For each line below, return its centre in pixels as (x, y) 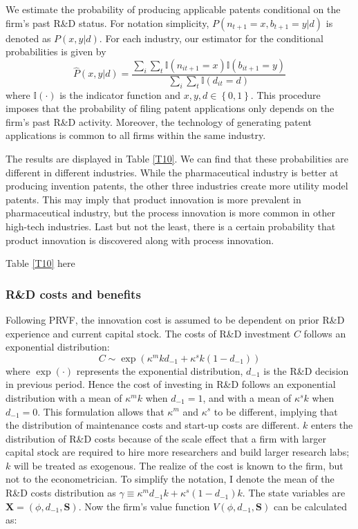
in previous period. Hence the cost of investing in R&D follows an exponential (171, 384)
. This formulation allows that (101, 411)
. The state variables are (294, 493)
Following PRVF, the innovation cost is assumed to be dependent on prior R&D (175, 319)
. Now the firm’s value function (144, 506)
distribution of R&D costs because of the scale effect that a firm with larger (166, 438)
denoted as (28, 38)
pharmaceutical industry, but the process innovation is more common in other (170, 213)
